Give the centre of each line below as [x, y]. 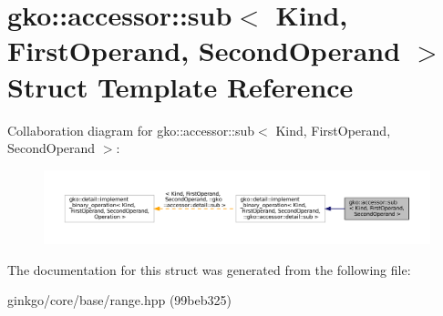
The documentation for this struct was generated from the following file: [209, 269]
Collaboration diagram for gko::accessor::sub [131, 130]
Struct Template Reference [180, 86]
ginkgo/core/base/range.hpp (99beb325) [119, 300]
